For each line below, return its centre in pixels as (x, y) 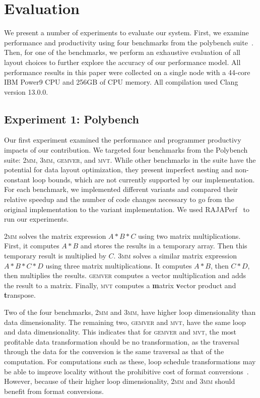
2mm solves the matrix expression (55, 236)
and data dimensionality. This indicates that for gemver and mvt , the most (120, 332)
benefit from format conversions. (54, 391)
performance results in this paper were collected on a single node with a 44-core (127, 72)
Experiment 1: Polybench (72, 119)
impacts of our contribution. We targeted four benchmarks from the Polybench (126, 150)
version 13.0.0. (26, 91)
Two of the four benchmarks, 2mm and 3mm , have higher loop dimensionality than (130, 312)
